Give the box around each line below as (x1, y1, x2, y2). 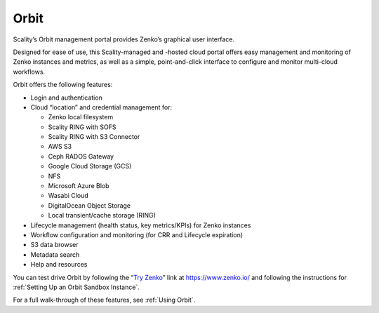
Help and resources (30, 260, 88, 269)
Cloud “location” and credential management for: (30, 102, 172, 112)
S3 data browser (30, 241, 79, 249)
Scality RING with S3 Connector (48, 133, 140, 141)
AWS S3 (48, 142, 72, 151)
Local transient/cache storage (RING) (48, 211, 156, 220)
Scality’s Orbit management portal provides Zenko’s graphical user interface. (13, 35, 235, 44)
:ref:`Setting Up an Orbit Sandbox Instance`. (13, 283, 140, 291)
